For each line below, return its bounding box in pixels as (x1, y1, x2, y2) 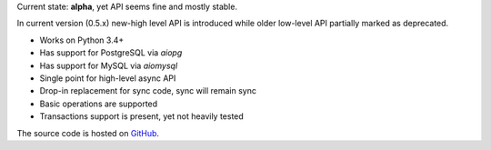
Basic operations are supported (39, 98, 158, 109)
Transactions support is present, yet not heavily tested (39, 111, 245, 122)
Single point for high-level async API (39, 73, 176, 84)
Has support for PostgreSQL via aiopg (39, 47, 183, 58)
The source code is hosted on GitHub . (16, 127, 159, 138)
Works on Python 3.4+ (39, 35, 125, 45)
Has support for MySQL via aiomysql (39, 60, 178, 71)
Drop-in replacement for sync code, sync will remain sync (39, 85, 256, 96)
